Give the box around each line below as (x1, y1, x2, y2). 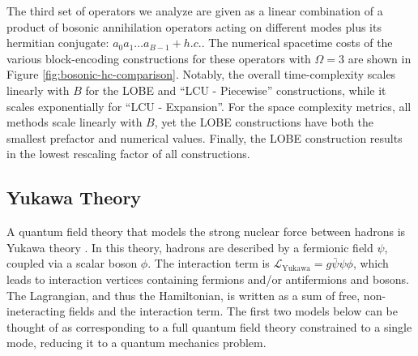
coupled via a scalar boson (6, 255, 138, 272)
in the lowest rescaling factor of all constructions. (6, 145, 250, 162)
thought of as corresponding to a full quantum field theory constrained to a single (6, 318, 412, 335)
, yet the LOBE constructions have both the (154, 114, 373, 131)
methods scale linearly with (6, 114, 143, 131)
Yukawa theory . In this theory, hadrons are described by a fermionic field (6, 238, 373, 255)
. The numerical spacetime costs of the (201, 34, 393, 51)
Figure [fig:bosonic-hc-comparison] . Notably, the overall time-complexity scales (6, 66, 396, 83)
